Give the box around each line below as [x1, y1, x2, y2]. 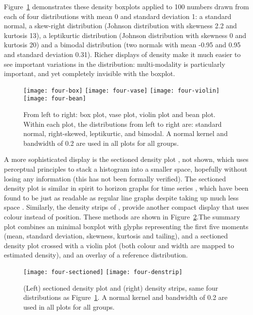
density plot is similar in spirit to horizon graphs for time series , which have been [4, 183, 249, 193]
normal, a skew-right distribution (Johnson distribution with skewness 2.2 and [4, 20, 237, 31]
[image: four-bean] [23, 95, 86, 102]
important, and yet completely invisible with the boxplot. [4, 68, 175, 79]
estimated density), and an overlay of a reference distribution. [4, 250, 188, 260]
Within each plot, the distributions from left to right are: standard [23, 118, 222, 129]
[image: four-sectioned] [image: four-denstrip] [23, 268, 182, 276]
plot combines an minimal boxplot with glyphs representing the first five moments [4, 221, 249, 231]
